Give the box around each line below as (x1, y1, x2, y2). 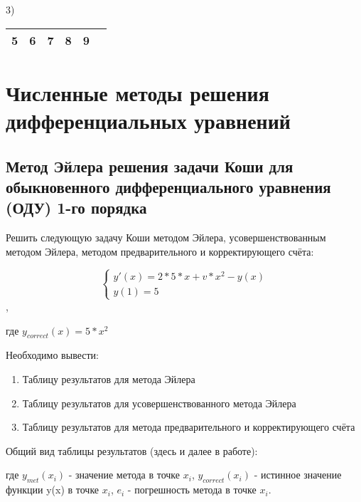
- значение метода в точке (68, 467, 180, 482)
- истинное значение (254, 467, 342, 482)
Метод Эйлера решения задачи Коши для (6, 155, 293, 177)
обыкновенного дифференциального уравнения (6, 175, 331, 197)
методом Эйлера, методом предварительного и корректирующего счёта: (6, 244, 314, 258)
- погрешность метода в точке (127, 482, 257, 497)
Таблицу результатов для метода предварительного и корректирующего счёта (22, 419, 355, 434)
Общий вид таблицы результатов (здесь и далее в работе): (6, 443, 258, 458)
